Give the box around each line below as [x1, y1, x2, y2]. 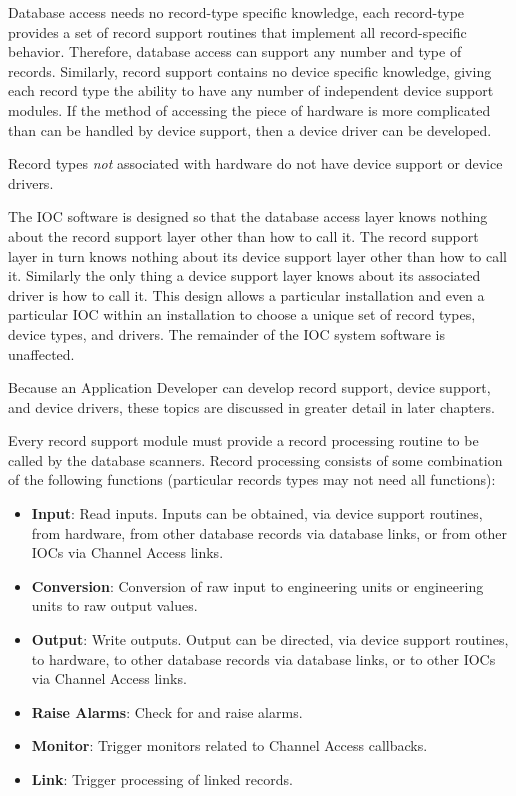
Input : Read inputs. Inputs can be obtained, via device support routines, [31, 503, 483, 524]
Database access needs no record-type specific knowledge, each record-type [8, 2, 465, 22]
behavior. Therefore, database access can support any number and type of [8, 41, 462, 62]
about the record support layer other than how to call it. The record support [8, 225, 479, 246]
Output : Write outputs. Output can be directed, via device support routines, [31, 629, 509, 650]
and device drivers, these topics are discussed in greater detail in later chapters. [8, 396, 495, 417]
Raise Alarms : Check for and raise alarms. [31, 701, 303, 722]
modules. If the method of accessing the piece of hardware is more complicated [8, 99, 491, 120]
